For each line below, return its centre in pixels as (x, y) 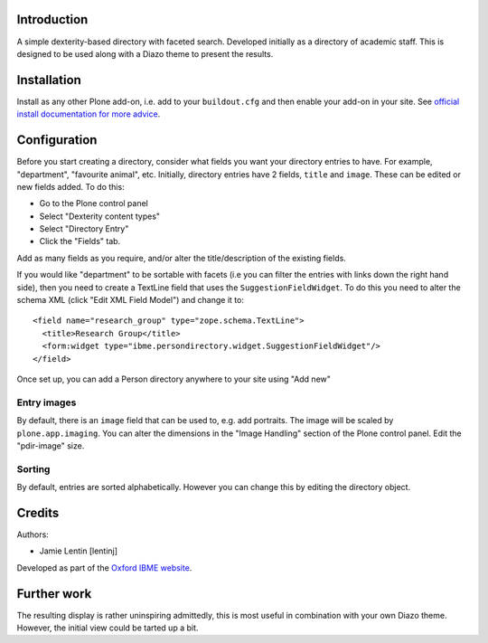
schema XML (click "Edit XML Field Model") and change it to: (130, 300)
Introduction (52, 19)
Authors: (33, 534)
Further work (54, 594)
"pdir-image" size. (51, 445)
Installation (49, 80)
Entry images (47, 402)
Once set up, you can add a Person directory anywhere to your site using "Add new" (174, 379)
